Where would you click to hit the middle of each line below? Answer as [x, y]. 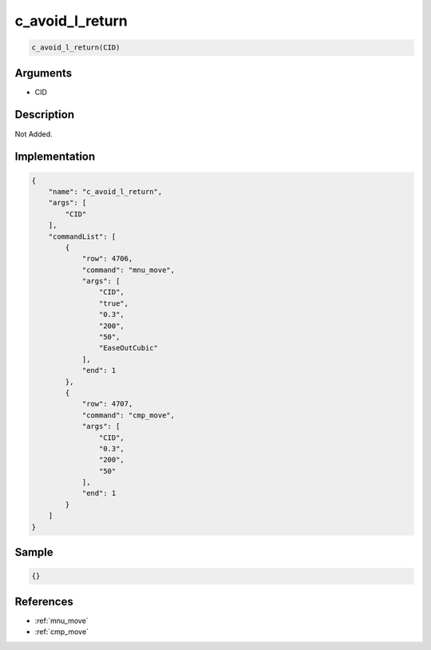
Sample [34, 552]
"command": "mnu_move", [129, 270]
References [44, 602]
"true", [114, 303]
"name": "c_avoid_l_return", [105, 191]
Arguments [43, 73]
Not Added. [34, 134]
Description [45, 115]
